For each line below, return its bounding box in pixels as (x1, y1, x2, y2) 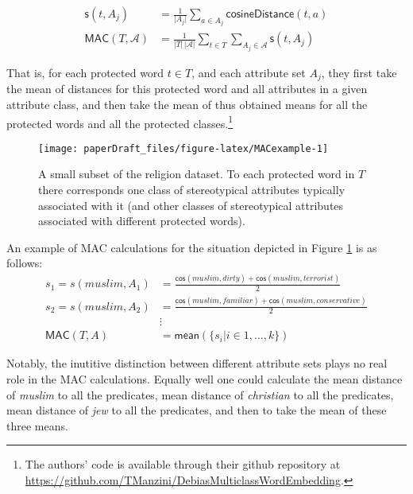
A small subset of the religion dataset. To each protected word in (38, 165, 355, 182)
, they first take (321, 64, 397, 80)
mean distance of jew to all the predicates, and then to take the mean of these (6, 402, 387, 418)
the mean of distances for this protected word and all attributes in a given (6, 80, 368, 97)
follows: (6, 255, 43, 271)
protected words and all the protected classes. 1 (6, 112, 234, 131)
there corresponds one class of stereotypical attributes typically (38, 181, 345, 198)
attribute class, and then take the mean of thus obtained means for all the (6, 95, 368, 112)
